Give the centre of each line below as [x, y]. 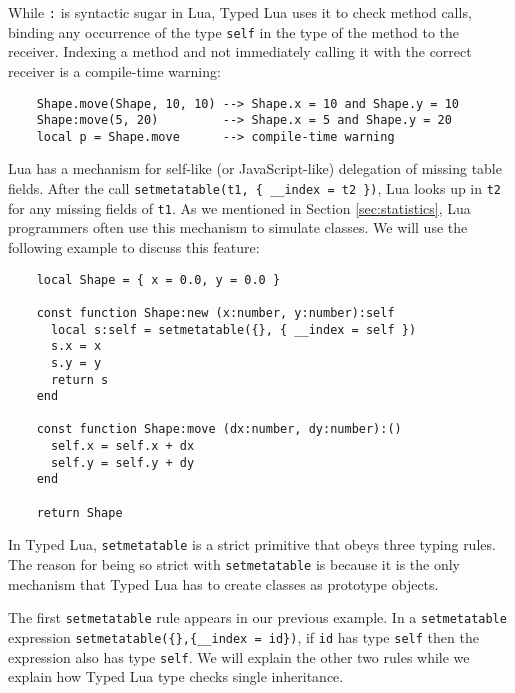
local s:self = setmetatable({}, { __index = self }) [233, 329]
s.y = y [76, 362]
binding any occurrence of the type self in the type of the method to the [234, 31]
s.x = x [76, 346]
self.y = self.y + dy [122, 462]
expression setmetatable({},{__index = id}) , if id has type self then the [243, 636]
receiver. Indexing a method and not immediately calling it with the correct [240, 51]
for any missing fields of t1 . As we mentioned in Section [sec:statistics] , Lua [239, 207]
